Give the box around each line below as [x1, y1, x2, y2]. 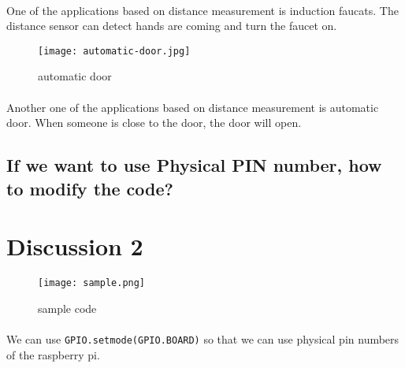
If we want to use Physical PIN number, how [6, 153, 382, 177]
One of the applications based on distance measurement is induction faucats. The [6, 2, 399, 18]
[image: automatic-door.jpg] [38, 45, 191, 57]
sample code [38, 299, 97, 316]
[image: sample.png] [38, 277, 146, 289]
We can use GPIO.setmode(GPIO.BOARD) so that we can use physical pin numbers [6, 330, 399, 347]
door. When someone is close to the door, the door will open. [6, 114, 302, 131]
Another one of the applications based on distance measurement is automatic [6, 99, 379, 115]
